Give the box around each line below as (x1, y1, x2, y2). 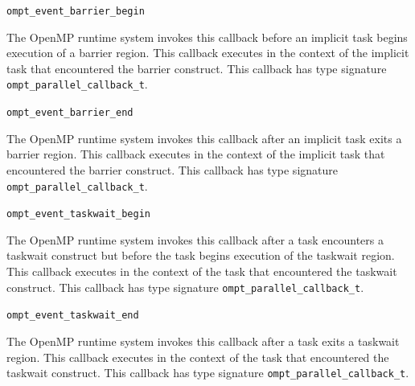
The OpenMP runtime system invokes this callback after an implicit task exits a (6, 129, 402, 146)
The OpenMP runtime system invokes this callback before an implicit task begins (6, 28, 408, 45)
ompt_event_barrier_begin (6, 6, 145, 17)
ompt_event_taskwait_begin (6, 208, 150, 220)
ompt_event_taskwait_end (6, 310, 139, 322)
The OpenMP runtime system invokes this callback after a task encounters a (6, 231, 384, 248)
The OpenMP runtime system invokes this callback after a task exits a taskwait (6, 332, 400, 349)
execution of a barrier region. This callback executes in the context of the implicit (6, 44, 409, 61)
